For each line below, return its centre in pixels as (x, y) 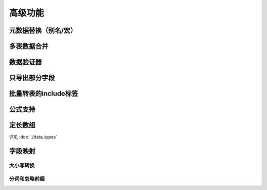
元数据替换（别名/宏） (43, 30)
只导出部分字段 (32, 78)
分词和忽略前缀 (27, 179)
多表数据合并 (29, 46)
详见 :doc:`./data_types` (33, 137)
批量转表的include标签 (44, 94)
